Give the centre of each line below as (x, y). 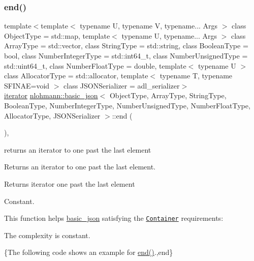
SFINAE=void (27, 85)
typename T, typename (196, 76)
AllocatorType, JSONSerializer (52, 115)
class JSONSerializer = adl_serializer (122, 85)
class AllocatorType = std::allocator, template (76, 76)
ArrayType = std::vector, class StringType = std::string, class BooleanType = (126, 46)
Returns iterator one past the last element (70, 183)
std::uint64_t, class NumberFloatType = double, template (95, 65)
